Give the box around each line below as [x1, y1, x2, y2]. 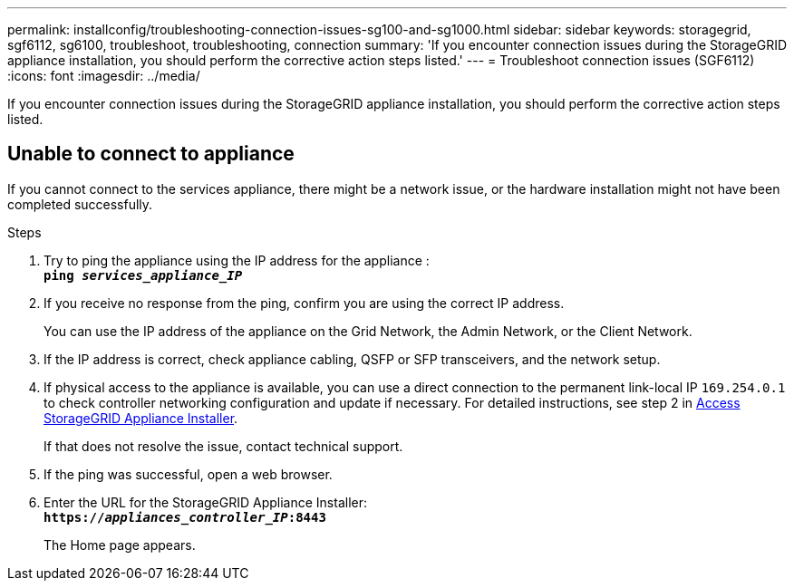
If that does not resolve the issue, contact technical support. [44, 438, 403, 454]
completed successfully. [7, 196, 153, 212]
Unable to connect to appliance [7, 142, 295, 166]
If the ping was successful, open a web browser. [44, 466, 333, 482]
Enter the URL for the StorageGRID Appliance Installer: [44, 494, 368, 510]
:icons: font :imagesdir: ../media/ [7, 68, 200, 83]
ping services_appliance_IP [44, 267, 243, 283]
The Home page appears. [44, 536, 196, 553]
